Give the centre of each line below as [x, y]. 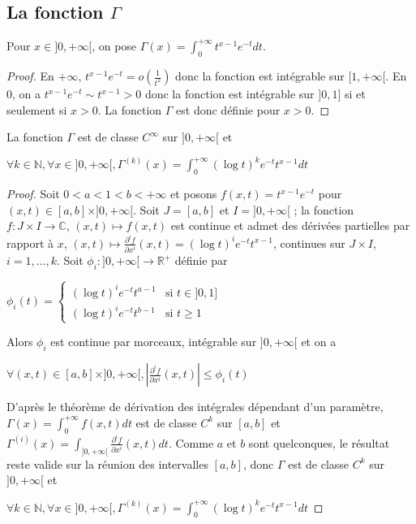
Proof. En [30, 76]
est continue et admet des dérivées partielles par [290, 225]
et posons [193, 194]
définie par [201, 260]
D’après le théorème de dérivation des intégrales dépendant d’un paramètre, [195, 407]
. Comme [191, 442]
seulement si [37, 109]
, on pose [114, 46]
